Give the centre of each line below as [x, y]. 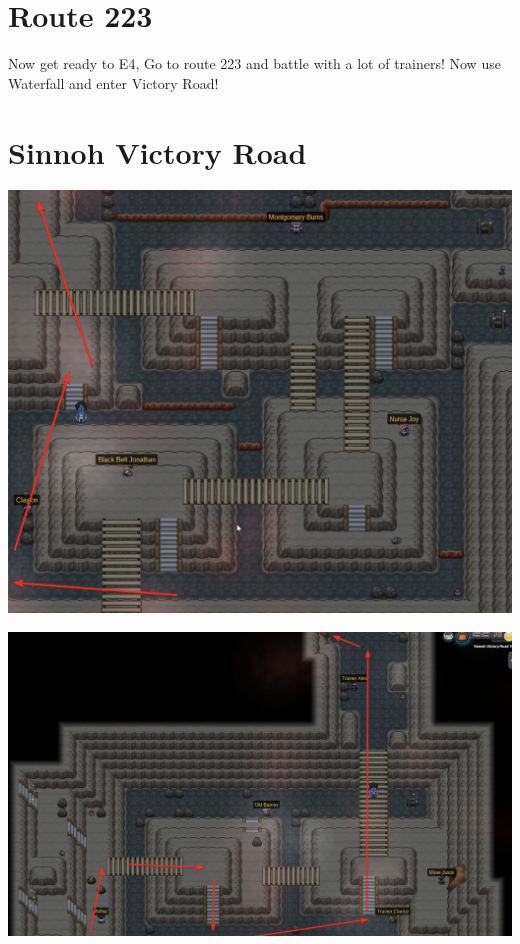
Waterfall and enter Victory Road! [113, 82]
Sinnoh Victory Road [157, 151]
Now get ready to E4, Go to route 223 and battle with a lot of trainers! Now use [254, 63]
